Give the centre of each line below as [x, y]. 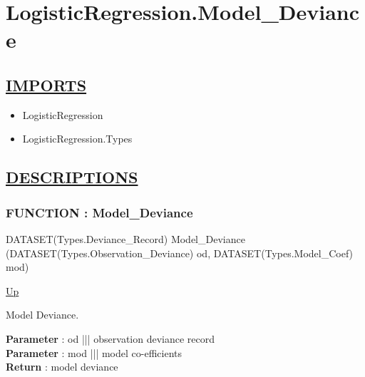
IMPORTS [46, 84]
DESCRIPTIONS [72, 177]
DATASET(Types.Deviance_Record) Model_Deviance [125, 238]
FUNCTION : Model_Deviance [99, 212]
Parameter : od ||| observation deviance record [110, 338]
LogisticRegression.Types [77, 139]
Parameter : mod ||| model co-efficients [94, 352]
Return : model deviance [62, 367]
